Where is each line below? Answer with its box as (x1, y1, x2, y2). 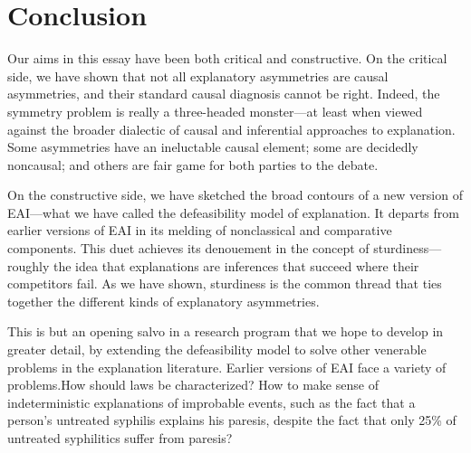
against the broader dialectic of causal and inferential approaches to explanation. (7, 119, 456, 138)
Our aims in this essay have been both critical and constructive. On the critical (7, 49, 447, 68)
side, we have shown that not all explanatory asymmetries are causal (7, 66, 389, 85)
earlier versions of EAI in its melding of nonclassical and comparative (7, 221, 392, 240)
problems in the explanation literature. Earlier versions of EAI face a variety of (7, 357, 447, 376)
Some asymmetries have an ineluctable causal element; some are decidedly (7, 137, 418, 156)
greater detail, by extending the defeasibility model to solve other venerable (7, 340, 427, 359)
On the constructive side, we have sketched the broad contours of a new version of (7, 185, 463, 204)
